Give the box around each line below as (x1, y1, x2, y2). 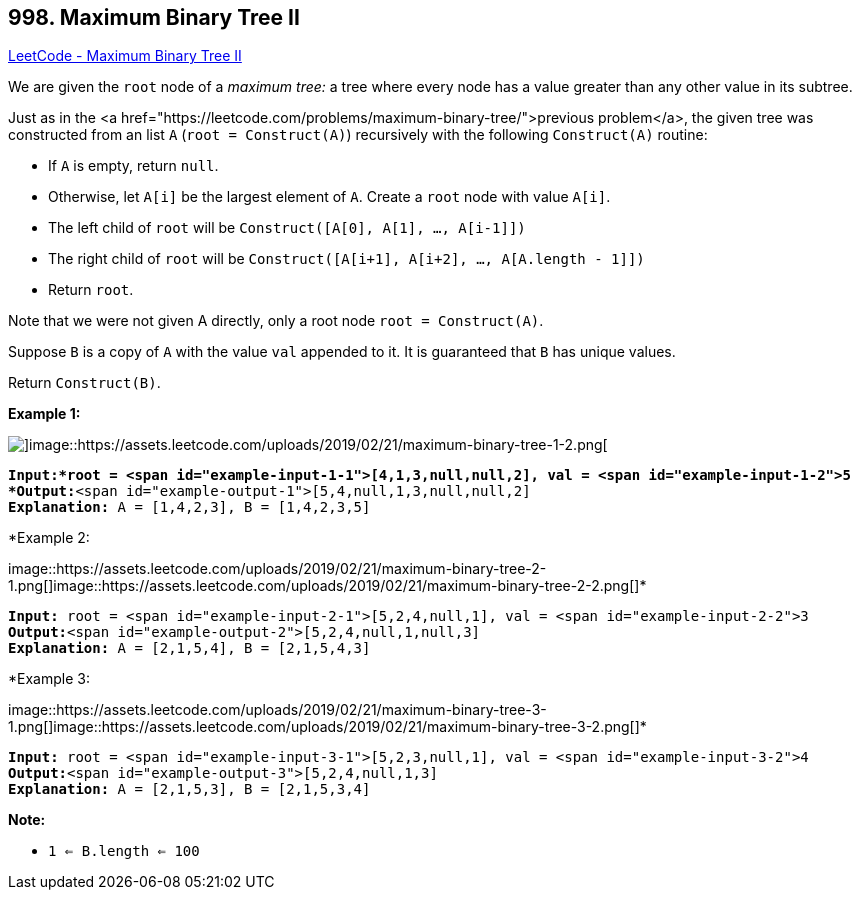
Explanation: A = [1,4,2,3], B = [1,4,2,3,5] (8, 499, 371, 516)
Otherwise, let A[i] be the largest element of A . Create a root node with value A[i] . (48, 188, 611, 206)
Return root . (48, 281, 134, 299)
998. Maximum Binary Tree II (8, 5, 300, 30)
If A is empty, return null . (48, 157, 219, 175)
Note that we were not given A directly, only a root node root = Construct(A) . (8, 312, 544, 330)
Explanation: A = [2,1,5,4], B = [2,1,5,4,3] (8, 640, 371, 657)
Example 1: (8, 405, 81, 423)
